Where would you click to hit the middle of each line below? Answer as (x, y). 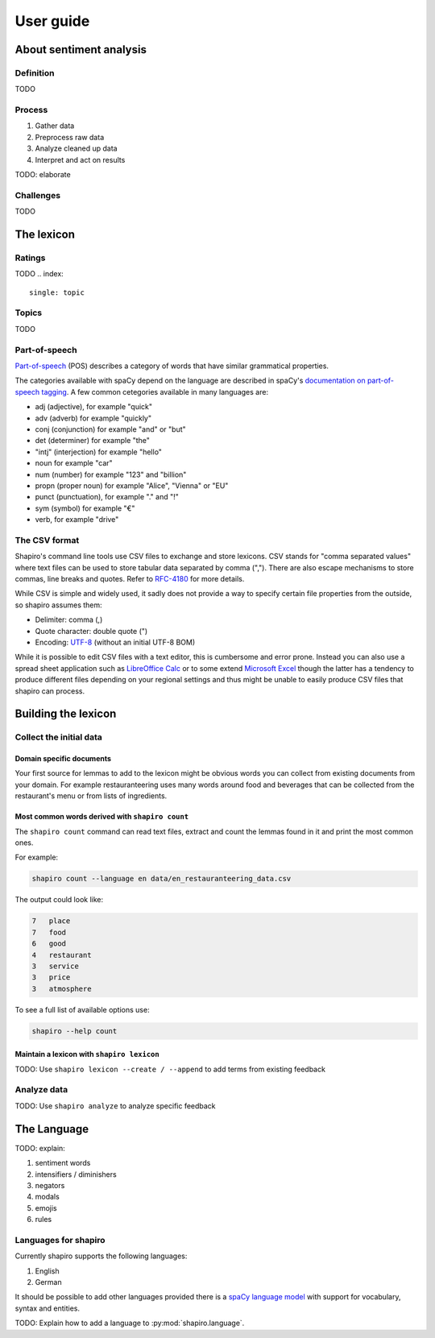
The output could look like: (59, 900)
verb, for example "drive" (77, 520)
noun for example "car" (74, 463)
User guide (52, 21)
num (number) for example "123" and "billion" (111, 474)
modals (47, 1197)
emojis (46, 1208)
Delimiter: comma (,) (69, 619)
